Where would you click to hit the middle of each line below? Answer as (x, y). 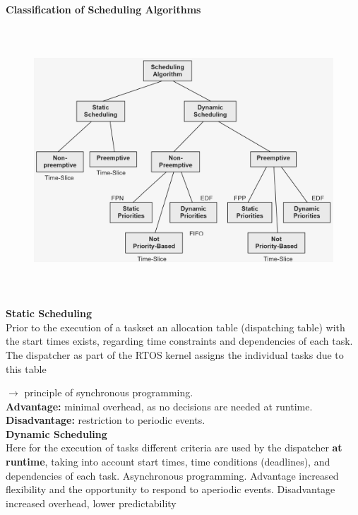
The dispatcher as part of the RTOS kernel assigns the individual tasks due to (175, 354)
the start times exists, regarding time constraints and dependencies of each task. (179, 341)
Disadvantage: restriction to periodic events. (106, 420)
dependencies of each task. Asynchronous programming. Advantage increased (172, 475)
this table (26, 368)
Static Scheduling (49, 313)
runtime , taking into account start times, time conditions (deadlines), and (168, 462)
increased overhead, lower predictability (91, 503)
